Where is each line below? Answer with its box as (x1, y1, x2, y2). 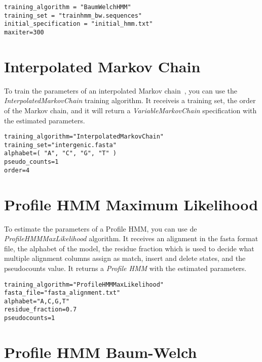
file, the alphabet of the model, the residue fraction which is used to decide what (4, 243, 254, 253)
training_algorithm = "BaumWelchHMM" (4, 4, 131, 11)
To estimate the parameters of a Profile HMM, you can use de (4, 223, 197, 234)
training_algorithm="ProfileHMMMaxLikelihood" (4, 281, 164, 288)
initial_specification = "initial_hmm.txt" (4, 20, 153, 28)
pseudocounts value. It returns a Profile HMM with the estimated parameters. (4, 262, 247, 273)
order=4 (4, 166, 30, 174)
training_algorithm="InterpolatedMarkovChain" (4, 133, 164, 141)
